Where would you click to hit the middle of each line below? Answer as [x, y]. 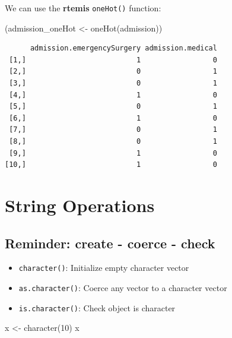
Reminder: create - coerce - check [110, 243]
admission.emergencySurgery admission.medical [123, 48]
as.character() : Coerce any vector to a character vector [123, 288]
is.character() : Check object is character [97, 307]
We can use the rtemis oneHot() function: [83, 8]
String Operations [80, 205]
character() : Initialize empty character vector [104, 268]
